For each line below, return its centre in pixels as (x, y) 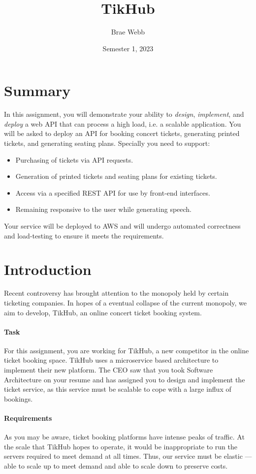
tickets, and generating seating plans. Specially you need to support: (107, 143)
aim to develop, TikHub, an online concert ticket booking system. (103, 312)
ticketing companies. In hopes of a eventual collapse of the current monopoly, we (126, 302)
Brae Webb (128, 32)
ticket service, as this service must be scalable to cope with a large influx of (118, 389)
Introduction (48, 269)
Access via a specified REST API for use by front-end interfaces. (113, 192)
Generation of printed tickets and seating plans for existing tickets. (116, 176)
